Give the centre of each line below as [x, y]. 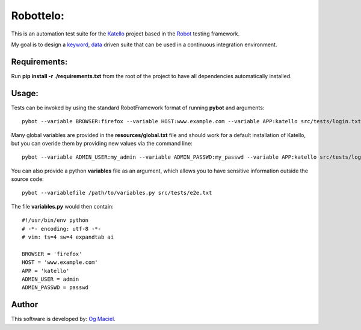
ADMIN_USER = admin [51, 279]
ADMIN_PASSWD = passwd [55, 288]
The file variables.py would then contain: [62, 206]
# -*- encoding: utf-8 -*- [62, 229]
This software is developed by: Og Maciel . [63, 319]
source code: [28, 179]
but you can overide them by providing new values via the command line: [102, 143]
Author [25, 304]
